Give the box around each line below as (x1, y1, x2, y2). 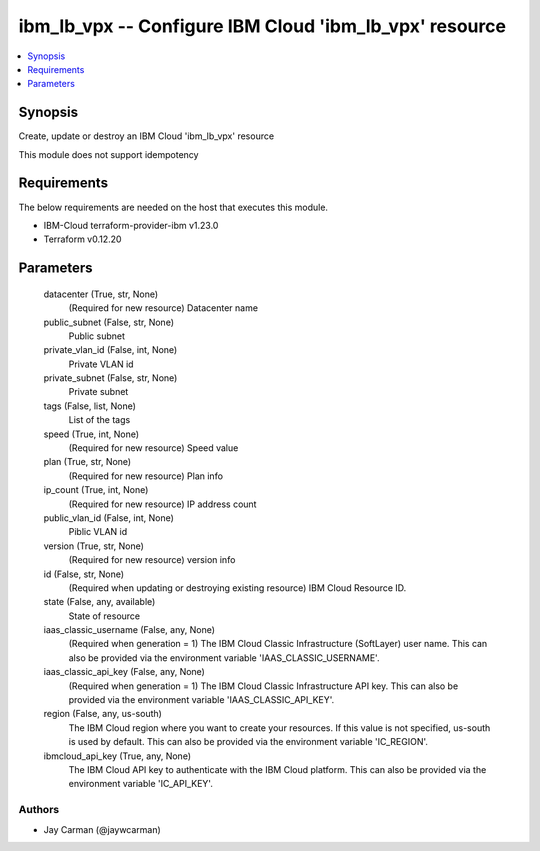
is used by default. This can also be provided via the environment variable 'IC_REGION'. (68, 736, 429, 748)
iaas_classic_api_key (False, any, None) (43, 666, 205, 678)
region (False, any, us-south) (43, 708, 162, 720)
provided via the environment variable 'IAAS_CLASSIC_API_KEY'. (68, 694, 335, 706)
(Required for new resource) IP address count (68, 498, 257, 510)
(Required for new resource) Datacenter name (68, 302, 259, 314)
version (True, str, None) (43, 540, 145, 552)
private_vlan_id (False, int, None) (43, 344, 178, 356)
